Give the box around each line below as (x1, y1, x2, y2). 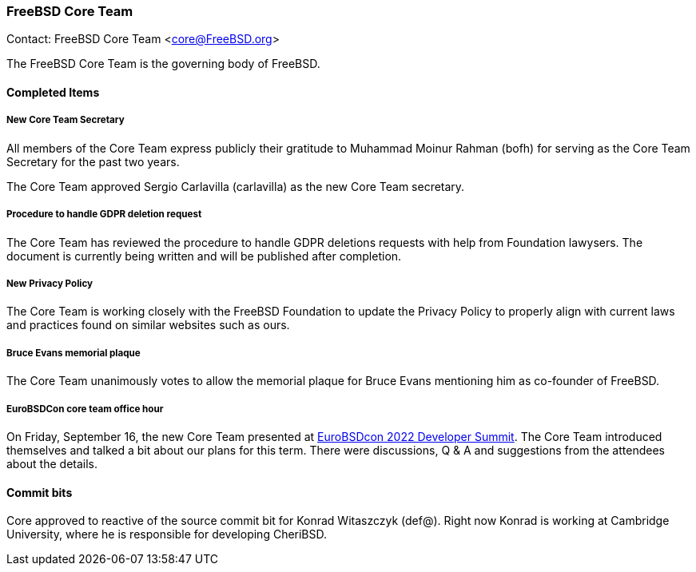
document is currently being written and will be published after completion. (6, 248, 402, 263)
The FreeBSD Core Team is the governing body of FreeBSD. (6, 57, 320, 71)
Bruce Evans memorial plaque (6, 347, 141, 359)
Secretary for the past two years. (6, 154, 180, 169)
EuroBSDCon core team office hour (6, 403, 164, 415)
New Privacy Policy (6, 277, 93, 289)
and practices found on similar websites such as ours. (6, 318, 290, 332)
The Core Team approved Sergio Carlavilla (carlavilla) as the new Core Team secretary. (6, 179, 465, 193)
